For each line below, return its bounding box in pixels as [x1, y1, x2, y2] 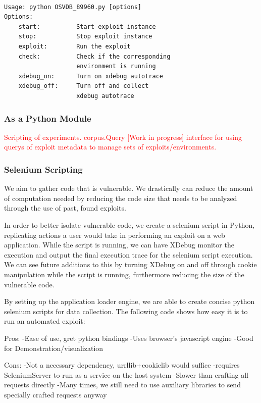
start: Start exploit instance [18, 23, 156, 30]
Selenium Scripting [4, 163, 83, 175]
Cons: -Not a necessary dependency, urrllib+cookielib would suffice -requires [4, 360, 240, 370]
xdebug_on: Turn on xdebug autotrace [18, 72, 163, 80]
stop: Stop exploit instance [18, 33, 152, 40]
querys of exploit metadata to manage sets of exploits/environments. [4, 141, 217, 152]
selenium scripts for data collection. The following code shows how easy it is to [4, 306, 248, 316]
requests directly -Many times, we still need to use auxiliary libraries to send [4, 379, 241, 390]
